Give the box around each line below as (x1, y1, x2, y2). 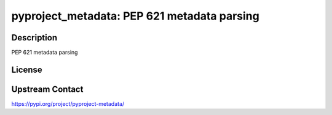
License (11, 64, 42, 75)
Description (11, 32, 58, 43)
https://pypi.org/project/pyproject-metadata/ (11, 100, 125, 107)
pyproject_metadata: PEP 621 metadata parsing (11, 9, 259, 23)
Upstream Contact (11, 84, 84, 94)
